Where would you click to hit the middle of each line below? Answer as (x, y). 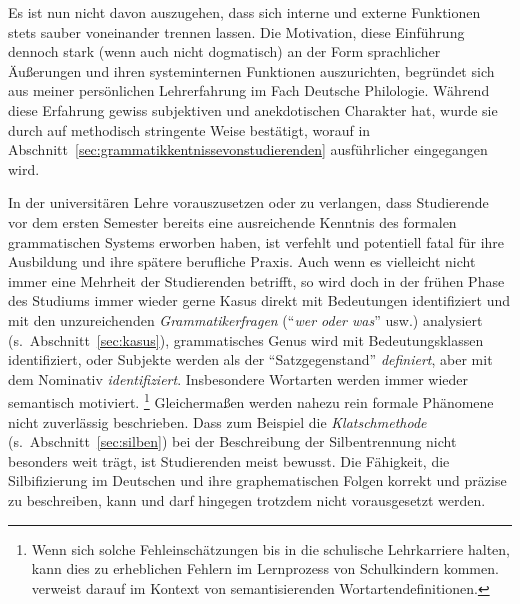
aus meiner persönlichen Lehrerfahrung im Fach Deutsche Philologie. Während (249, 90)
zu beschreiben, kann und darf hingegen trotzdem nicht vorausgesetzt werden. (247, 499)
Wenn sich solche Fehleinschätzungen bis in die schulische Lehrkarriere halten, (270, 548)
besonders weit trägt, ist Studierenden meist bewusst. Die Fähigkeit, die (229, 460)
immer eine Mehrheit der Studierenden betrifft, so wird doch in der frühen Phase (256, 280)
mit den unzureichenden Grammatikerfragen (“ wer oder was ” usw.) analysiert (245, 319)
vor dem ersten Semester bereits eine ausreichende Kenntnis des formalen (232, 221)
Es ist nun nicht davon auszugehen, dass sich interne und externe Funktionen (244, 12)
